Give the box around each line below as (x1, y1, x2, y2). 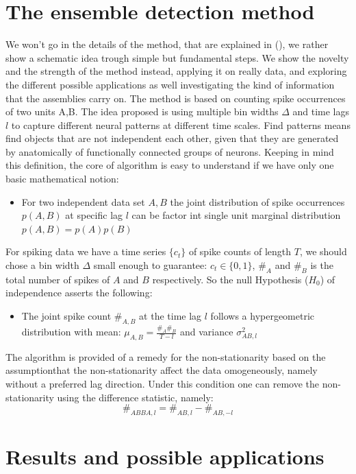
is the (310, 258, 333, 272)
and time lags (292, 104, 349, 119)
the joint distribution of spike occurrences (170, 194, 345, 209)
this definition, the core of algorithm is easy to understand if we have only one (5, 158, 334, 172)
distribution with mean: (21, 324, 121, 339)
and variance (180, 324, 233, 339)
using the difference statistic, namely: (57, 390, 214, 404)
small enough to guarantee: (93, 258, 207, 272)
